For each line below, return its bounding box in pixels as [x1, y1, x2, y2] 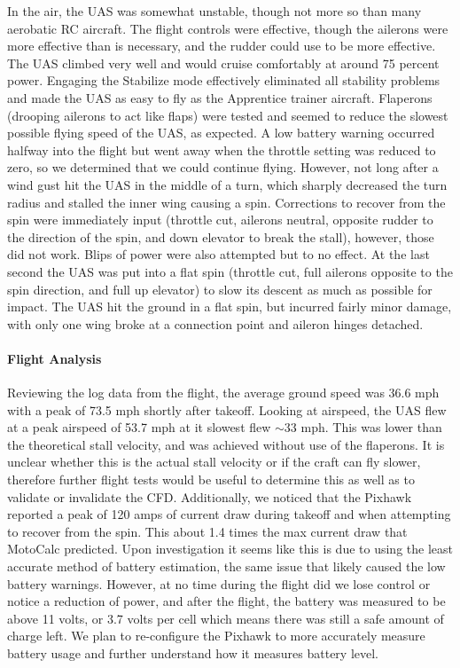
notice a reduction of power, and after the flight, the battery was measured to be [7, 592, 446, 610]
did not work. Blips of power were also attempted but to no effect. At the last [7, 245, 430, 263]
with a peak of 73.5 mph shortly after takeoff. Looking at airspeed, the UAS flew [7, 400, 447, 419]
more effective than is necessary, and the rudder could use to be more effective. [7, 36, 436, 55]
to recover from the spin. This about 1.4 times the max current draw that [7, 522, 408, 540]
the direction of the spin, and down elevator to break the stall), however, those [7, 227, 434, 246]
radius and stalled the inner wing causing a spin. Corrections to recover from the [7, 193, 446, 211]
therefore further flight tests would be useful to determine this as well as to [7, 470, 415, 489]
